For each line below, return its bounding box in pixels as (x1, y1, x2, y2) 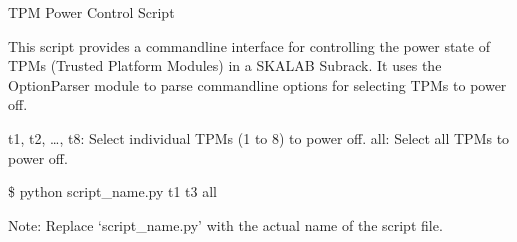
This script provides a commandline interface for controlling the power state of (8, 35, 490, 56)
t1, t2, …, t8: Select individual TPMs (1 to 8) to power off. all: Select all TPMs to (8, 127, 510, 148)
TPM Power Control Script (8, 2, 175, 22)
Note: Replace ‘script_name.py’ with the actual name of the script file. (8, 214, 443, 235)
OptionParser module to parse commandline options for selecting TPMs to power (8, 74, 507, 95)
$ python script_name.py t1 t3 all (8, 181, 217, 202)
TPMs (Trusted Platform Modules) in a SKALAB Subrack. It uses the (8, 55, 442, 76)
